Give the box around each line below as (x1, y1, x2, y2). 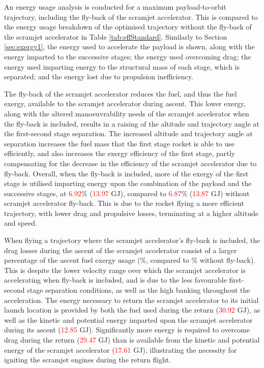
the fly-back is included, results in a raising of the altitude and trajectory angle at (4, 118, 259, 129)
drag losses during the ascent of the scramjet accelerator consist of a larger (4, 244, 237, 255)
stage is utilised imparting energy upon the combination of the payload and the (4, 178, 252, 189)
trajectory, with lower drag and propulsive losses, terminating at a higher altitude (4, 207, 258, 218)
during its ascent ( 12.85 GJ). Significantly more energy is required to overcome (4, 324, 250, 335)
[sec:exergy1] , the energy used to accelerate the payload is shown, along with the (4, 41, 255, 52)
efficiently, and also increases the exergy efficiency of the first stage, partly (4, 148, 235, 159)
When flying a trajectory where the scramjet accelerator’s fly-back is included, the (4, 235, 260, 246)
